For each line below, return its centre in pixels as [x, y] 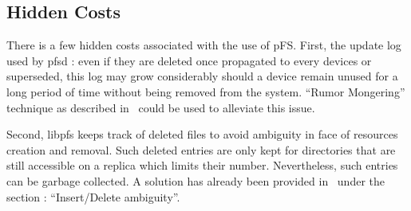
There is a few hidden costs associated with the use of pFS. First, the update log [204, 45]
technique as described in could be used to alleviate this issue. [161, 107]
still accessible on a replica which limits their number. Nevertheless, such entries [202, 165]
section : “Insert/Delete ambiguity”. [93, 196]
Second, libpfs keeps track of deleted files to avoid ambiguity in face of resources [202, 134]
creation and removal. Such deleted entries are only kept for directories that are [201, 149]
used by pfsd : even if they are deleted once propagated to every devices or [189, 60]
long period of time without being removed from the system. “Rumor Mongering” [206, 91]
